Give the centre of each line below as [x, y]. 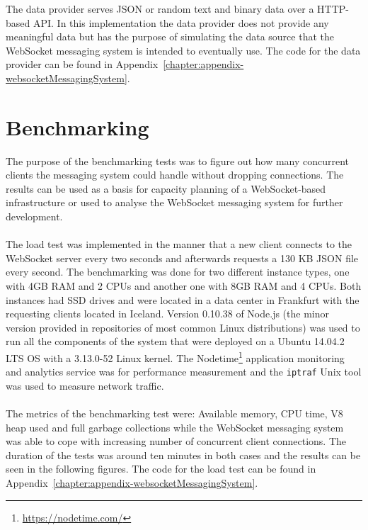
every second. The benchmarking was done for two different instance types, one [178, 272]
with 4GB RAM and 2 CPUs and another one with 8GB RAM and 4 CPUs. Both [184, 286]
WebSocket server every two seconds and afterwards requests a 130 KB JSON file [182, 258]
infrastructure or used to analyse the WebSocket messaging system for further [174, 202]
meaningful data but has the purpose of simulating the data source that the [170, 36]
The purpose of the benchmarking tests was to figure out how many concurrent [178, 160]
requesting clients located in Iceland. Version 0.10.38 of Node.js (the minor [167, 314]
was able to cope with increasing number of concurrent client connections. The [176, 441]
